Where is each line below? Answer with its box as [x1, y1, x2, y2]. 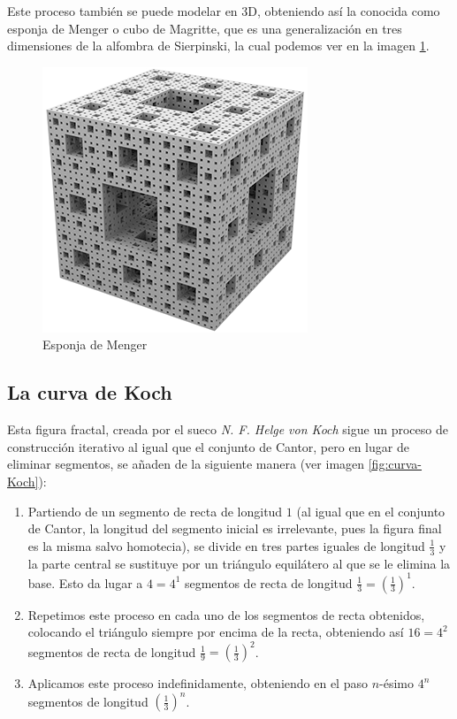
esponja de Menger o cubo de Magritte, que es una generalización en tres [7, 19, 402, 37]
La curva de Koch [7, 379, 172, 406]
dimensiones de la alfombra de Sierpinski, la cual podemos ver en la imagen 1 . [7, 36, 430, 55]
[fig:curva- [368, 455, 423, 473]
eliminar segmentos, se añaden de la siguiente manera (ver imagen [7, 455, 365, 473]
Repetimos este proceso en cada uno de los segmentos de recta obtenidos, [27, 605, 425, 623]
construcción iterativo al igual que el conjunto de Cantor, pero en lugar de [7, 437, 409, 455]
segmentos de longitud [27, 692, 149, 710]
